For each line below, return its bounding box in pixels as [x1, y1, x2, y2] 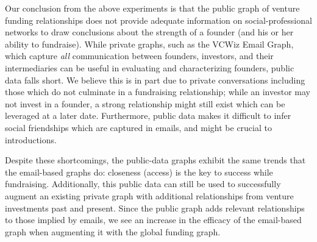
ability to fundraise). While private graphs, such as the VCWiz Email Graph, [5, 37, 294, 50]
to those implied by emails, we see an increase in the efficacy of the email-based [5, 213, 302, 226]
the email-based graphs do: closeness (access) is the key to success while [5, 165, 273, 178]
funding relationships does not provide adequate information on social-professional [5, 13, 312, 26]
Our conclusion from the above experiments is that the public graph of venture [5, 2, 300, 14]
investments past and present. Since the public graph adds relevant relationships [5, 201, 305, 214]
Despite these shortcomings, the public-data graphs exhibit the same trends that [5, 154, 306, 166]
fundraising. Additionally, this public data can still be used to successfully [5, 177, 281, 190]
